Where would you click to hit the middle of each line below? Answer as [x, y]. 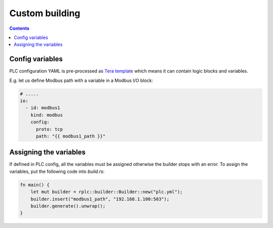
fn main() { [35, 185]
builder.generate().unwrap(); [68, 206]
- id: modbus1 [43, 108]
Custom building [45, 13]
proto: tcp [50, 129]
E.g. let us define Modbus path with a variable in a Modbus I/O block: [81, 80]
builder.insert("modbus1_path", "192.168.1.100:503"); [100, 199]
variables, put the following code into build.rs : [57, 171]
